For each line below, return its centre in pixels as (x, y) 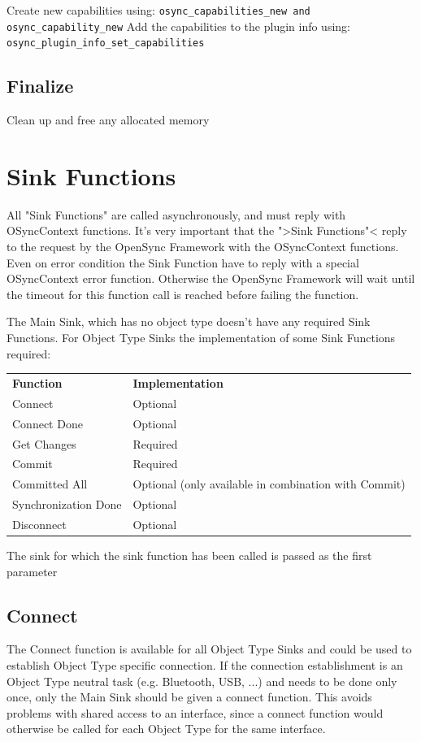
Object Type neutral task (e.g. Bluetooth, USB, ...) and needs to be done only (202, 681)
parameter (32, 571)
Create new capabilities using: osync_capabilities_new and (158, 10)
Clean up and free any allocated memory (108, 120)
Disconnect (39, 524)
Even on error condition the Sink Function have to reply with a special (183, 262)
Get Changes (44, 443)
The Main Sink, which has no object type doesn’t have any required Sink (189, 321)
